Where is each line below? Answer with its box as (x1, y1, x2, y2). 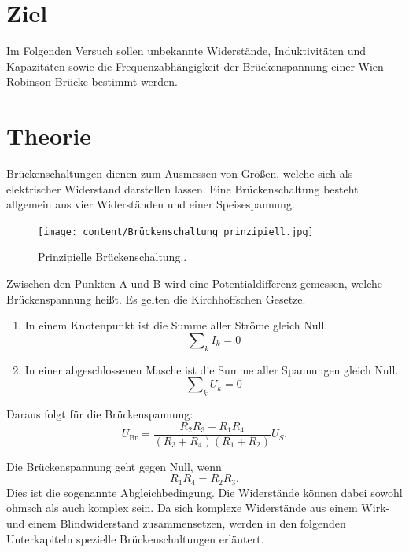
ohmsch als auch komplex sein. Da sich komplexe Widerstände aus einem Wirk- (6, 499, 390, 516)
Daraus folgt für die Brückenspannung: (6, 406, 193, 422)
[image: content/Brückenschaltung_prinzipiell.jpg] (38, 226, 314, 237)
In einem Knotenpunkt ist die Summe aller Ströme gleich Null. (24, 317, 328, 333)
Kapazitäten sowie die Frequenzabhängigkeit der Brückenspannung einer (6, 57, 355, 74)
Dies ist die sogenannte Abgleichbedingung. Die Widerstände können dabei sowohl (6, 484, 403, 500)
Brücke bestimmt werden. (54, 73, 178, 90)
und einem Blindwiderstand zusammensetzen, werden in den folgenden (6, 514, 346, 531)
